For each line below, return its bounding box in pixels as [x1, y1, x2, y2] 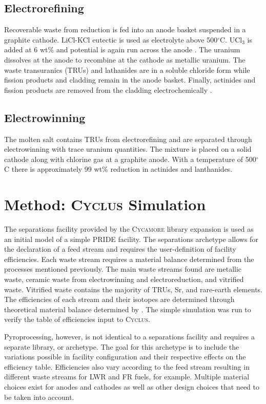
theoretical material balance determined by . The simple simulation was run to [4, 304, 251, 314]
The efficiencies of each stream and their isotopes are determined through [4, 294, 235, 305]
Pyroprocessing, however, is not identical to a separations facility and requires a [4, 331, 255, 341]
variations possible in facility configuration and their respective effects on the [4, 351, 246, 362]
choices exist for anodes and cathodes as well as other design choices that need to [4, 381, 260, 392]
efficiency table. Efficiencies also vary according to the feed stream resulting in [4, 361, 250, 372]
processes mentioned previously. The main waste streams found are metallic [4, 264, 242, 274]
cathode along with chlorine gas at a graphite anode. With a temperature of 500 [4, 153, 256, 164]
